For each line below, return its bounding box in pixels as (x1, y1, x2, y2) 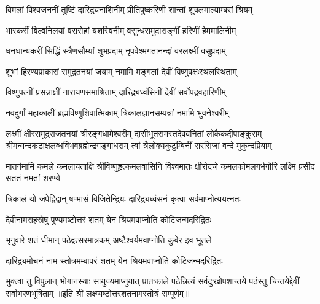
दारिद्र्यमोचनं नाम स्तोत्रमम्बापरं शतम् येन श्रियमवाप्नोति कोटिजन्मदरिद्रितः (6, 254, 223, 267)
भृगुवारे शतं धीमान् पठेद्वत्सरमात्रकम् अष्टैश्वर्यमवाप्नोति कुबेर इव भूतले (6, 233, 212, 246)
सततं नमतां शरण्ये (6, 171, 60, 184)
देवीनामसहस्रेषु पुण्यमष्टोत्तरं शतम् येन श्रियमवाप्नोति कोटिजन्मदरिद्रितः (6, 212, 211, 225)
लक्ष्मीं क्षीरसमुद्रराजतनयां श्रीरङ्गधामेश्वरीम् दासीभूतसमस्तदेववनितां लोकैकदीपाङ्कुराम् (6, 127, 262, 139)
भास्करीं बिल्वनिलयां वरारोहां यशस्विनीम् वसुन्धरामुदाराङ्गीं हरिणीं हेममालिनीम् (6, 23, 236, 36)
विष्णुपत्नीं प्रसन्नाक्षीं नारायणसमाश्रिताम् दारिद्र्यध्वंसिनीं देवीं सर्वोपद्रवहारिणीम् (6, 85, 226, 98)
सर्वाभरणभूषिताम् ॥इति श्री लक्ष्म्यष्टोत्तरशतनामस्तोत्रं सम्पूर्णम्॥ (6, 286, 190, 299)
